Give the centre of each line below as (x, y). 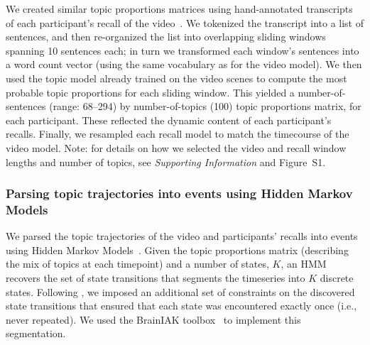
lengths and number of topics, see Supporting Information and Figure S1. (166, 161)
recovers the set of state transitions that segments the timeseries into (156, 278)
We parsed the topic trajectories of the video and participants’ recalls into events (182, 236)
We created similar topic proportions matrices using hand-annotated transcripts (179, 9)
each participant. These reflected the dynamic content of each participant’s (169, 120)
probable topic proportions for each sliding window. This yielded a (150, 92)
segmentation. (36, 333)
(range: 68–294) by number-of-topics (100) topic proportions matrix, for (205, 106)
